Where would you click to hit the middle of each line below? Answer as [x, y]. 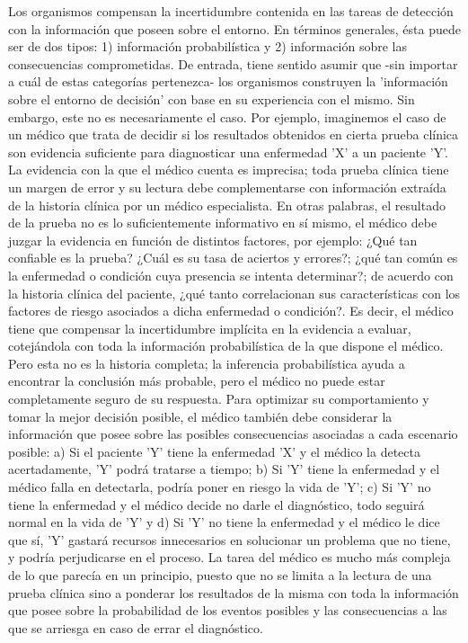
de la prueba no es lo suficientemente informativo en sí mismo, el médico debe [223, 223]
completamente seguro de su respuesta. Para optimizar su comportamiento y [219, 399]
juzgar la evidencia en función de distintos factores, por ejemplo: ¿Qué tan [213, 240]
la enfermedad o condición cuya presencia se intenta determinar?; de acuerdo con [231, 275]
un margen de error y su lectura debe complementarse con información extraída [227, 187]
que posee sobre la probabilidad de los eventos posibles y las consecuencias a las [228, 610]
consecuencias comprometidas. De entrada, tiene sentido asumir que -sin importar [233, 63]
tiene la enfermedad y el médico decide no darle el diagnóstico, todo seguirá [216, 504]
